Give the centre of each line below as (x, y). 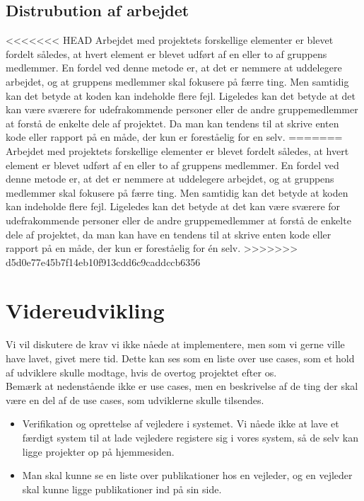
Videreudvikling (85, 310)
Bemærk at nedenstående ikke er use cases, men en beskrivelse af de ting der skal (182, 386)
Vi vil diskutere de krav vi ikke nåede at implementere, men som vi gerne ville (175, 344)
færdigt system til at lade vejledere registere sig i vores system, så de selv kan (190, 437)
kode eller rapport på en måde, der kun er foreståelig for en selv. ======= (174, 137)
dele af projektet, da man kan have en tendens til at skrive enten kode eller (169, 234)
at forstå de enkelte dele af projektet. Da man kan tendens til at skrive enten (172, 123)
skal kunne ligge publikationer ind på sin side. (122, 489)
